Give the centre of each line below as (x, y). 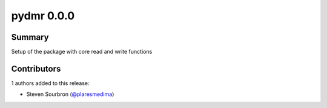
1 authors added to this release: (50, 83)
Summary (30, 37)
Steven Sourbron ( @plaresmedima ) (70, 94)
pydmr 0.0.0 (43, 16)
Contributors (36, 68)
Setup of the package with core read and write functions (82, 52)
